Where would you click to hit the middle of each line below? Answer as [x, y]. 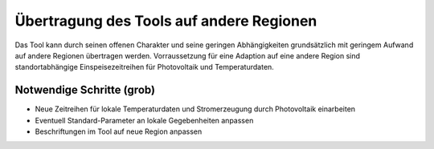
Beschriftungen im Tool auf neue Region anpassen [119, 131]
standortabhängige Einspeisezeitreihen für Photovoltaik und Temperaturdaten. [145, 67]
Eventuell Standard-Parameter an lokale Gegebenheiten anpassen [144, 120]
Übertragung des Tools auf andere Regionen [166, 21]
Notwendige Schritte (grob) [85, 90]
